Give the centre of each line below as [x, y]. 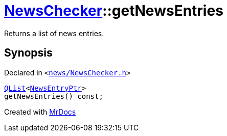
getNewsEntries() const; [54, 96]
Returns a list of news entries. [54, 33]
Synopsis [28, 53]
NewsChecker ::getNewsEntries [114, 11]
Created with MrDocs [40, 112]
